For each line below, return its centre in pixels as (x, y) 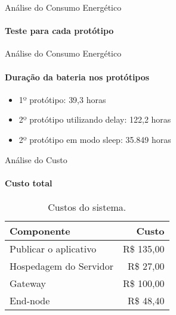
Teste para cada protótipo (59, 31)
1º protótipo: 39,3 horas (62, 99)
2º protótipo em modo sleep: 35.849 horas (95, 139)
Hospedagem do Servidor (61, 266)
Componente (40, 230)
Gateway (28, 283)
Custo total (29, 183)
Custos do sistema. (87, 207)
